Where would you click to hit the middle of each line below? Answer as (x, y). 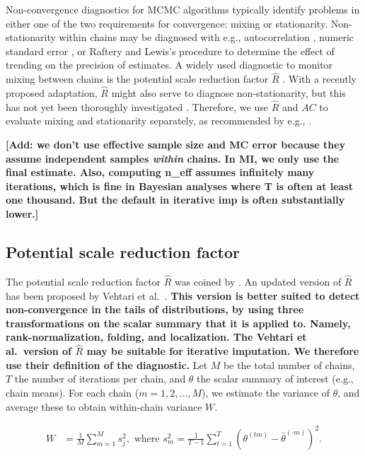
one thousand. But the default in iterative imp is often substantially (175, 200)
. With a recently (319, 79)
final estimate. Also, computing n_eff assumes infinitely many (160, 172)
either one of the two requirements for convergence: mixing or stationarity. (167, 23)
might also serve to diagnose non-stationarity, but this (228, 93)
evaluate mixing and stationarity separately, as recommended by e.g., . (159, 121)
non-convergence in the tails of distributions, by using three (155, 309)
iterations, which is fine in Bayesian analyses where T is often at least (180, 186)
